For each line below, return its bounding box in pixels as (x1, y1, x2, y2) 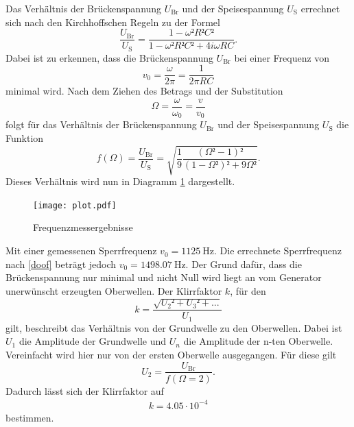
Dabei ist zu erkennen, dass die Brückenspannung (5, 50, 213, 64)
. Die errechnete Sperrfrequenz (214, 243, 342, 258)
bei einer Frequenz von (234, 50, 330, 64)
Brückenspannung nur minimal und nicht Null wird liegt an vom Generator (5, 270, 322, 284)
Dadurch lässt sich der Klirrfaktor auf (5, 383, 164, 398)
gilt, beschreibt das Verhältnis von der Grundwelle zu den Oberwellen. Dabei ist (5, 320, 342, 334)
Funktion (5, 131, 44, 145)
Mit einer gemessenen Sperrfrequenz (5, 243, 157, 258)
